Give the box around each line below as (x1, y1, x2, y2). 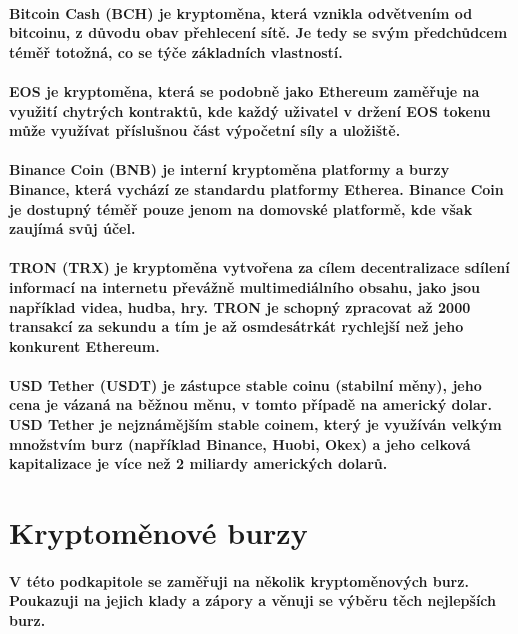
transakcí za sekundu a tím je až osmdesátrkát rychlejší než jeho (9, 316, 464, 337)
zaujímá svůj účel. (9, 218, 136, 239)
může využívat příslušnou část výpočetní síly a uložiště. (9, 120, 401, 141)
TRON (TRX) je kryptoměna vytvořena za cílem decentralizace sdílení (9, 257, 510, 278)
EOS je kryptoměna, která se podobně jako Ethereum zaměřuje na (9, 80, 480, 101)
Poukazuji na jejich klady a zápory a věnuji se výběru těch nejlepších (9, 590, 497, 611)
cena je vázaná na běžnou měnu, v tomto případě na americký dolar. (9, 394, 492, 415)
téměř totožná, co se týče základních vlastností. (9, 41, 343, 62)
